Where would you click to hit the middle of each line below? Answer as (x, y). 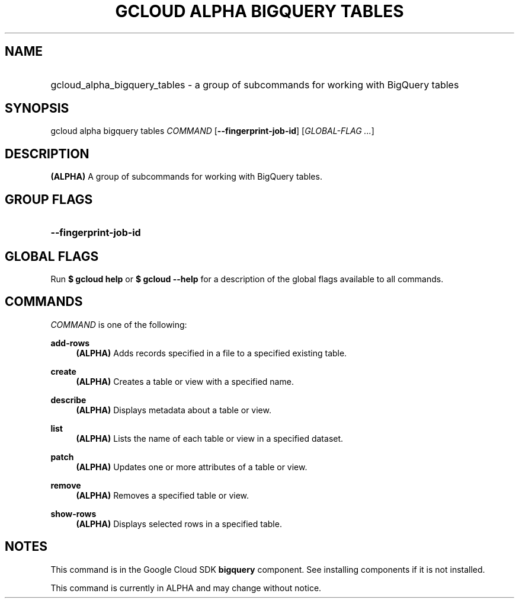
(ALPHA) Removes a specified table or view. (163, 495)
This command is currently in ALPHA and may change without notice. (186, 588)
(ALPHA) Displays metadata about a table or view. (174, 410)
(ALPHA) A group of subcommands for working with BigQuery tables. (186, 177)
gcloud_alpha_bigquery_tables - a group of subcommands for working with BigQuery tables (255, 84)
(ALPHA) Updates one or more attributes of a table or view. (192, 467)
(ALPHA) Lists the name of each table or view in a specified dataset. (210, 438)
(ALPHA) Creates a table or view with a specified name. (185, 381)
